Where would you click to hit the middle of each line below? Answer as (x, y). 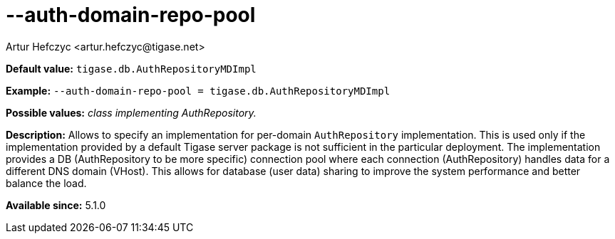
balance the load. (46, 183)
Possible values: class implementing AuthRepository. (131, 112)
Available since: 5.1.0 (56, 205)
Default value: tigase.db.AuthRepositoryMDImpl (131, 68)
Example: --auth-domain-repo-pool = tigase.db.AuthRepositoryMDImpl (198, 90)
